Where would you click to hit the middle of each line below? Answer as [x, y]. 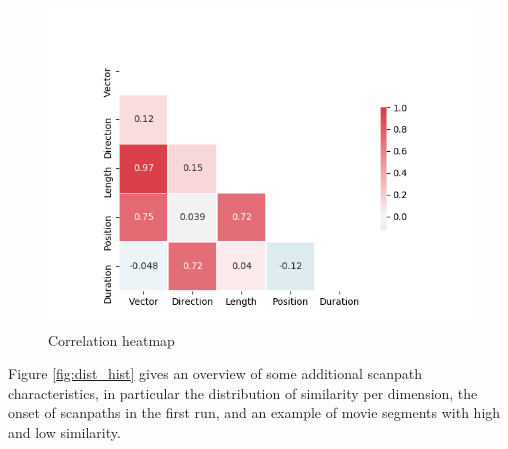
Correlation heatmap [111, 339]
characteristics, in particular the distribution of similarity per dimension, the [243, 392]
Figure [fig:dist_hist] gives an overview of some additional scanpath [215, 373]
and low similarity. [64, 431]
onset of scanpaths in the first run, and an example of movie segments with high [254, 412]
